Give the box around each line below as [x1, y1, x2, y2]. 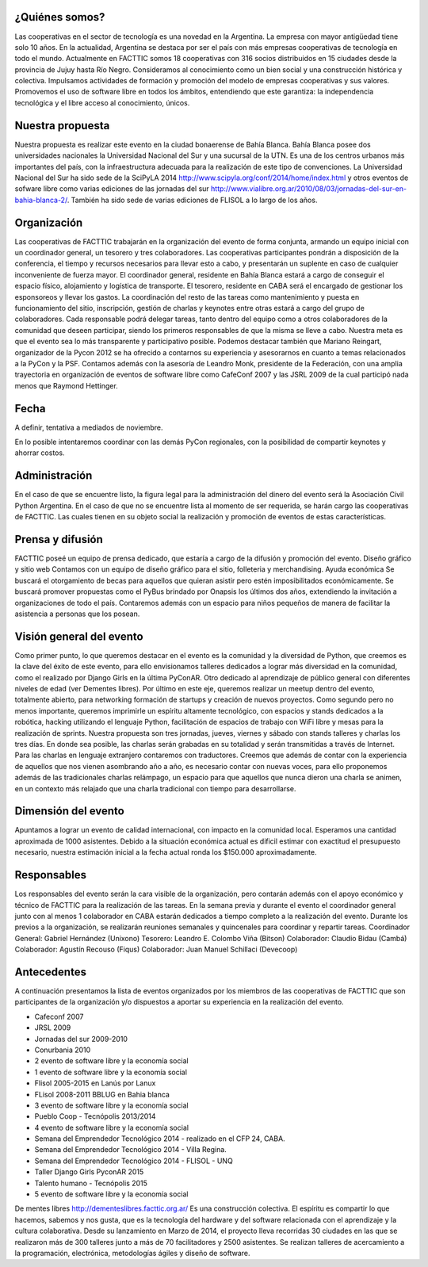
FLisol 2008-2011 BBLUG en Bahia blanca [34, 1089, 170, 1099]
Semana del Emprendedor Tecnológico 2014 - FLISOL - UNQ [34, 1156, 233, 1166]
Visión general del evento [14, 630, 143, 643]
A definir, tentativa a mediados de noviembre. [14, 423, 163, 432]
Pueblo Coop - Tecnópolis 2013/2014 [34, 1112, 156, 1121]
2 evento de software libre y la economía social [34, 1056, 189, 1066]
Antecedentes [14, 965, 87, 978]
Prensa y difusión [14, 532, 103, 546]
